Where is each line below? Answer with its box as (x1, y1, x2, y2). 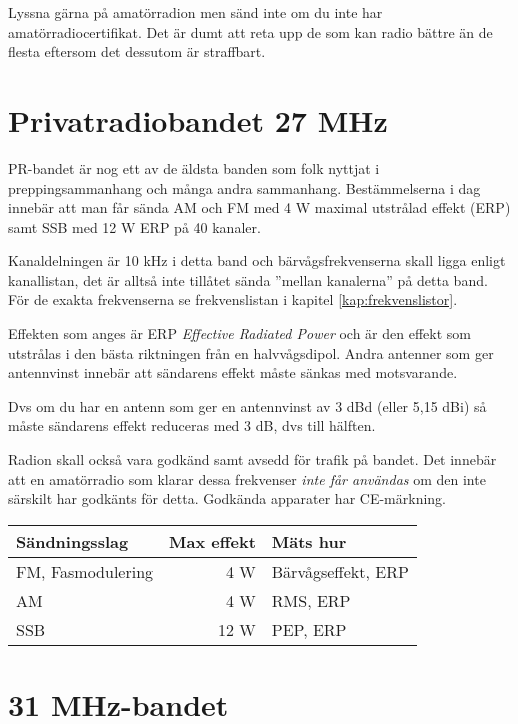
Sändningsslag (16, 529, 129, 553)
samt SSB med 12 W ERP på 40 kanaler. (8, 216, 261, 237)
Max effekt (169, 529, 256, 553)
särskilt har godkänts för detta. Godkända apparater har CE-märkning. (8, 488, 446, 509)
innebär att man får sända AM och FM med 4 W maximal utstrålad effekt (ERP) (8, 197, 511, 218)
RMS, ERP (271, 588, 351, 612)
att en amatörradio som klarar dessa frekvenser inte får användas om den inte (8, 468, 486, 489)
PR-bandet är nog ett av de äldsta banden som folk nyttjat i (8, 157, 380, 178)
